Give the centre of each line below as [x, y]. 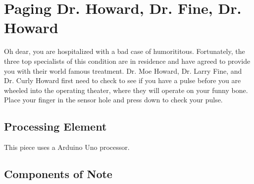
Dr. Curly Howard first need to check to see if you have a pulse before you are [123, 80]
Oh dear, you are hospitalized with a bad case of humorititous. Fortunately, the [125, 51]
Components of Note [58, 174]
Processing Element [55, 126]
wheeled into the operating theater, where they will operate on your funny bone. [126, 90]
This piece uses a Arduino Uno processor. [67, 147]
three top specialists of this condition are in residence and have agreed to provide [127, 61]
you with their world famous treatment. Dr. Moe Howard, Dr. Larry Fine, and [123, 70]
